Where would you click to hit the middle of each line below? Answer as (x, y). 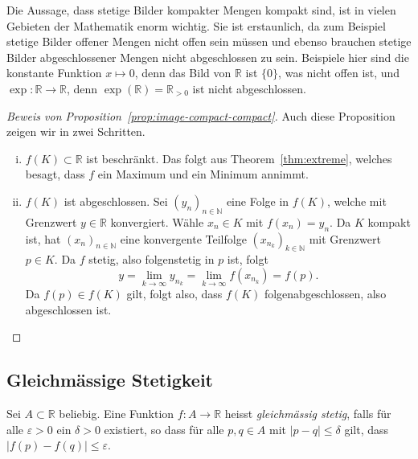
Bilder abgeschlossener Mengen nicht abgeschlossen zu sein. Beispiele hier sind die (208, 57)
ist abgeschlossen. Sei (116, 201)
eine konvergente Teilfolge (183, 238)
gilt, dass (367, 429)
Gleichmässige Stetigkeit (110, 380)
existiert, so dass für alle (164, 429)
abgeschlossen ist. (68, 309)
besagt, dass (55, 174)
